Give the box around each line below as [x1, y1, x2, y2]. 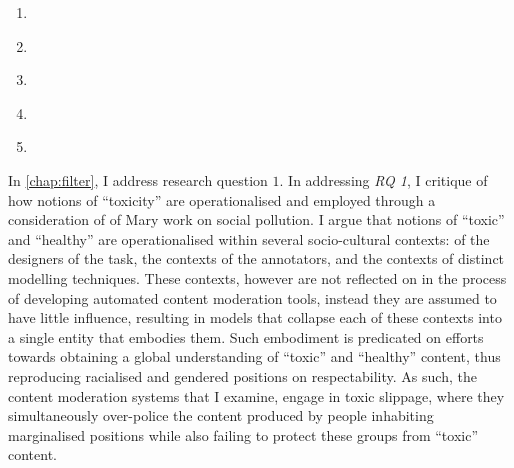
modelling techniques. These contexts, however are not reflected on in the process [8, 267, 507, 288]
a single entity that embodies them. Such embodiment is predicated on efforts [8, 326, 484, 347]
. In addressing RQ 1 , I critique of [279, 169, 488, 190]
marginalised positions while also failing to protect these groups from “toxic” [8, 424, 479, 445]
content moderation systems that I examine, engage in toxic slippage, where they [8, 385, 505, 406]
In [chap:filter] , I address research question [8, 169, 268, 190]
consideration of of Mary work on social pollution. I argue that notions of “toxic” [8, 209, 505, 230]
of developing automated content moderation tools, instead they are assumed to [8, 287, 497, 308]
